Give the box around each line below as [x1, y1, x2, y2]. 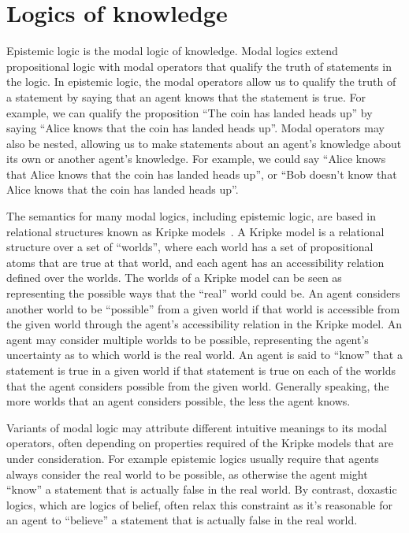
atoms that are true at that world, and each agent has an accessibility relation [6, 254, 385, 270]
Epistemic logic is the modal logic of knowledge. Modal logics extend [6, 43, 338, 59]
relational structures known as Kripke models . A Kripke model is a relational [6, 223, 385, 239]
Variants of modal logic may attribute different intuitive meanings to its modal [6, 419, 387, 435]
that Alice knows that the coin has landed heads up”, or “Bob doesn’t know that [6, 165, 397, 182]
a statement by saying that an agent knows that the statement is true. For [6, 88, 366, 105]
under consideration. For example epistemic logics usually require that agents [6, 450, 379, 466]
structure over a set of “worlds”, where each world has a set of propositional [6, 239, 374, 255]
